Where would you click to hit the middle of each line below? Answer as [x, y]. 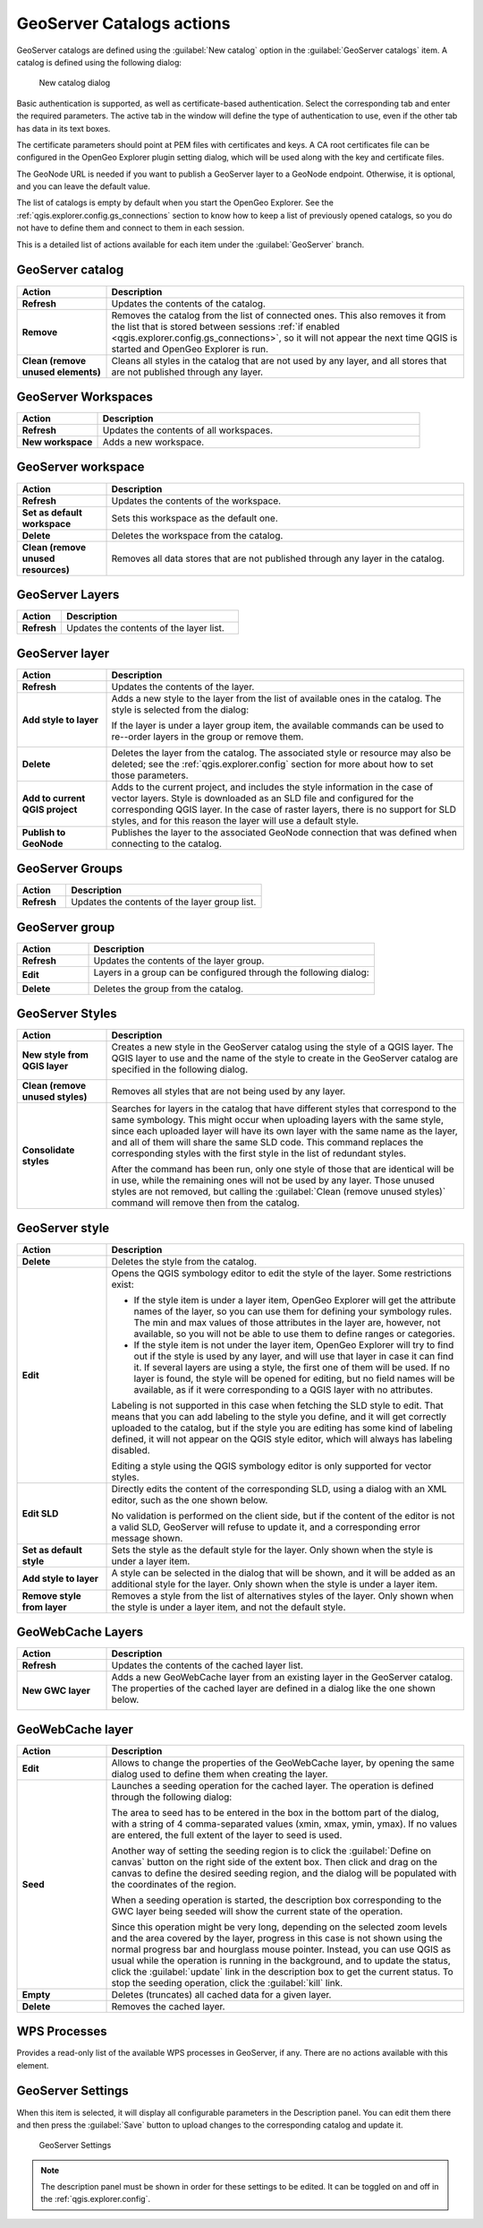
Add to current [54, 798]
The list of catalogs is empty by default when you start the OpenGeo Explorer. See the [175, 203]
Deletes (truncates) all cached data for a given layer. [221, 1994]
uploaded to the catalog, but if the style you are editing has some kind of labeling [282, 1428]
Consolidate [48, 1150]
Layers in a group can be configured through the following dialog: [232, 972]
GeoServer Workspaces [85, 397]
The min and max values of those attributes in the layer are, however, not [287, 1322]
